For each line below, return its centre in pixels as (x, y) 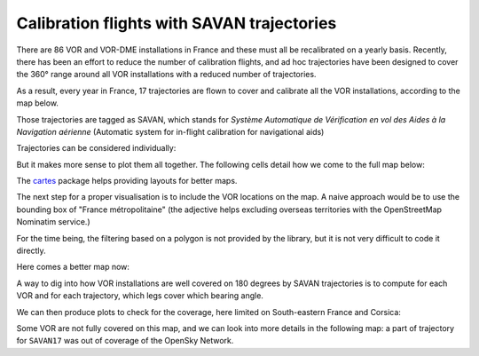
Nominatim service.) (53, 222)
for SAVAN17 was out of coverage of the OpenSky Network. (125, 341)
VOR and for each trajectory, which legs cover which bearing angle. (140, 296)
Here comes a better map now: (73, 267)
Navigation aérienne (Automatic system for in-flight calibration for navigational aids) (170, 131)
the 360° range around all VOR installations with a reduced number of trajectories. (166, 75)
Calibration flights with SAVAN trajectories (177, 23)
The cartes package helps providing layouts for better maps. (127, 181)
